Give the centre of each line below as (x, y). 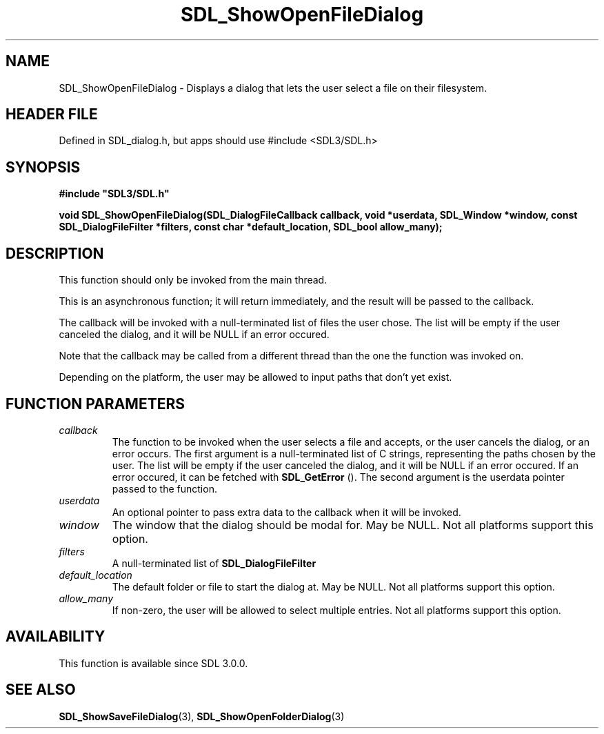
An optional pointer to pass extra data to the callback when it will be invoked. (286, 512)
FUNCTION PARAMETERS (95, 404)
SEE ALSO (41, 690)
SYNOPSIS (43, 167)
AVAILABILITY (56, 637)
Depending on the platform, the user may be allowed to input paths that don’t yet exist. (255, 377)
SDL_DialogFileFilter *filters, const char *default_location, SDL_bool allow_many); (251, 227)
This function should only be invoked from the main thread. (193, 280)
